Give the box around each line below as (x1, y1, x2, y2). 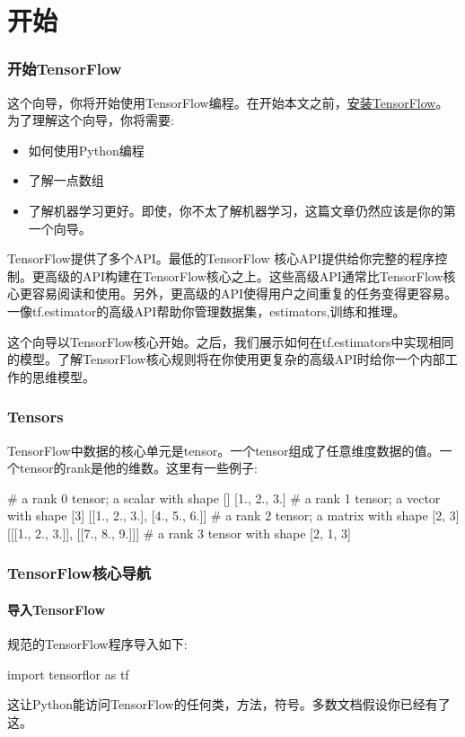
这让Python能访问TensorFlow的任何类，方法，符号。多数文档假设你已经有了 (7, 695, 451, 714)
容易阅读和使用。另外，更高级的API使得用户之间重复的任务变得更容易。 (31, 284, 458, 303)
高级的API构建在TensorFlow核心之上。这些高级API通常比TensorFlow (44, 266, 443, 285)
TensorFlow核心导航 (7, 562, 152, 584)
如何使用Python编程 (28, 140, 145, 159)
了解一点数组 (28, 171, 104, 190)
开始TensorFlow (7, 58, 122, 80)
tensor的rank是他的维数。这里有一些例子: (19, 458, 259, 477)
